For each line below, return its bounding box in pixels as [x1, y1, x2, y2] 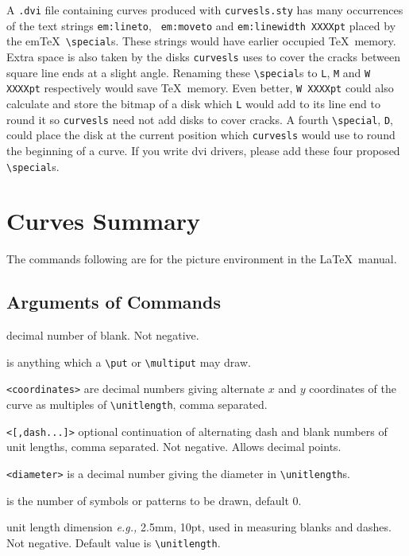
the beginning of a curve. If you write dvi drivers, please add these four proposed [6, 142, 400, 158]
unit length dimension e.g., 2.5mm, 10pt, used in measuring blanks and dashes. [6, 519, 392, 535]
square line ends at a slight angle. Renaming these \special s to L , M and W [6, 64, 371, 80]
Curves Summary [6, 204, 201, 237]
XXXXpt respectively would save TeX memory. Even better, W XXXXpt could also [6, 80, 394, 96]
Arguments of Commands [6, 290, 221, 314]
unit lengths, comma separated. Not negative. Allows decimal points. [6, 438, 341, 455]
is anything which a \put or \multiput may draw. [6, 353, 251, 370]
